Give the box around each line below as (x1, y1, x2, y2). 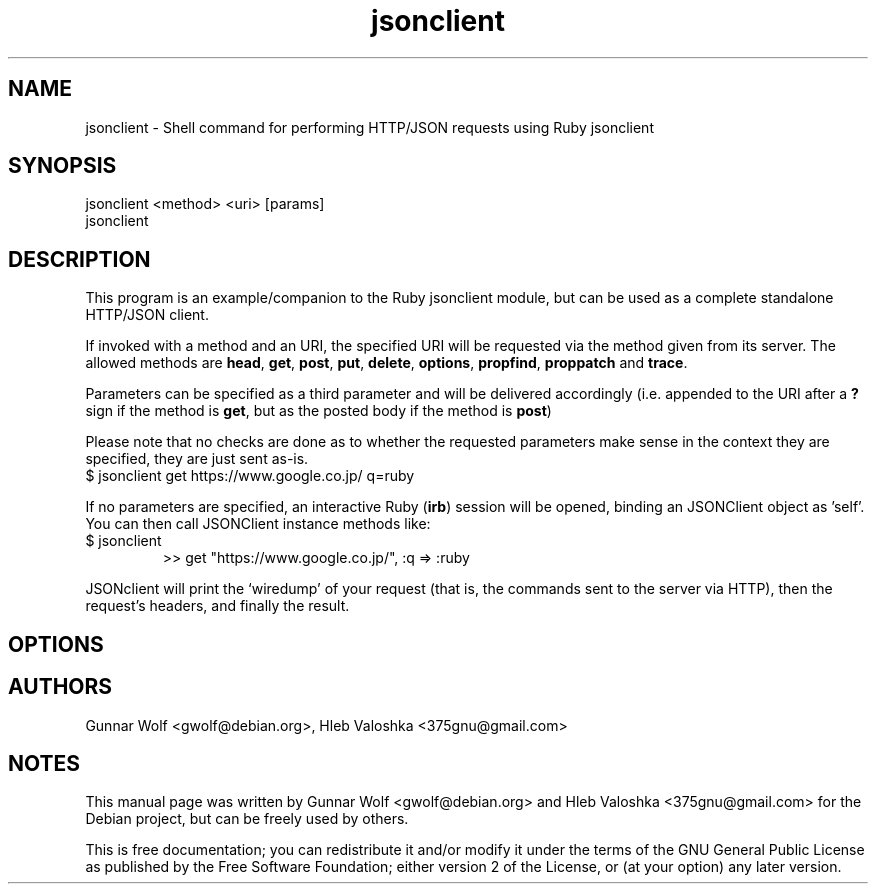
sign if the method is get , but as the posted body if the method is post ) (85, 402, 552, 420)
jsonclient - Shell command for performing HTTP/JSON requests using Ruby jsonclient (85, 118, 654, 136)
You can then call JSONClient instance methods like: (85, 515, 431, 533)
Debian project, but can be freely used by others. (85, 810, 409, 828)
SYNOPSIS (8, 153, 117, 179)
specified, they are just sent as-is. (85, 450, 309, 468)
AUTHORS (8, 674, 113, 700)
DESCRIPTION (8, 246, 151, 272)
